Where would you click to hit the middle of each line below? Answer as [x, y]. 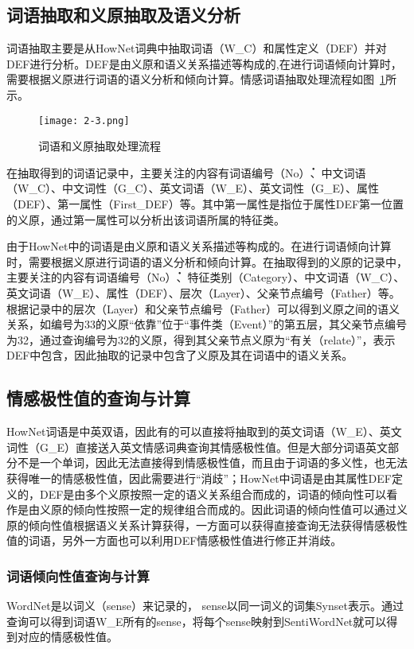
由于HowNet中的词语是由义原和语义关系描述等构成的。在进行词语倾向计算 [199, 246]
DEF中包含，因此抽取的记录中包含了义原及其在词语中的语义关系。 [180, 355]
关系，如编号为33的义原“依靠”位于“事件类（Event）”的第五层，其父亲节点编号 [207, 324]
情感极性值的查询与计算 [98, 398]
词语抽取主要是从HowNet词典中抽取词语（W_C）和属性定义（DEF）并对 [197, 48]
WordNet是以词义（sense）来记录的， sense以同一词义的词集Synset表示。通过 [205, 606]
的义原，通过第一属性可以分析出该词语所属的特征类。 [146, 219]
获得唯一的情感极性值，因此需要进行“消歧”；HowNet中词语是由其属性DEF [199, 478]
